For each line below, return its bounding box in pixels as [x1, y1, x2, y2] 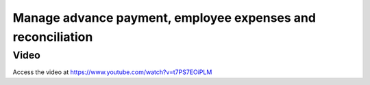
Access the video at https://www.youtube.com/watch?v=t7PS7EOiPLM [12, 68, 212, 76]
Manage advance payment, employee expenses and [12, 10, 317, 25]
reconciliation [12, 29, 93, 44]
